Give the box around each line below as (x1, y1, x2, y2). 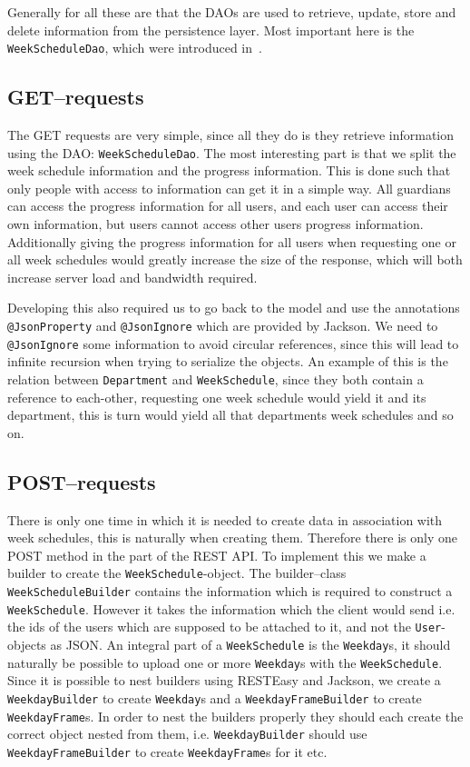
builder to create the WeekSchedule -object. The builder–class (7, 563, 347, 583)
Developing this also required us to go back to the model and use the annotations (7, 298, 460, 317)
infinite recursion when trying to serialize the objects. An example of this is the (7, 352, 448, 371)
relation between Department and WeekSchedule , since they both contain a (7, 369, 424, 388)
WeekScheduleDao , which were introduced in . (7, 38, 262, 57)
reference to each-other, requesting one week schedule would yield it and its (7, 387, 426, 406)
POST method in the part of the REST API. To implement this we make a (7, 545, 426, 564)
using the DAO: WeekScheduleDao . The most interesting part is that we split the (7, 143, 456, 162)
